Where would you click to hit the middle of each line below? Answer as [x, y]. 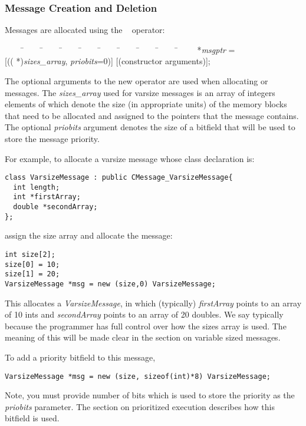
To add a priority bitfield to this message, [80, 357]
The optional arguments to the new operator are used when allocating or [136, 81]
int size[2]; [30, 255]
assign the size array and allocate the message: [89, 235]
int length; [37, 187]
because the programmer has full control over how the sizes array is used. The [146, 326]
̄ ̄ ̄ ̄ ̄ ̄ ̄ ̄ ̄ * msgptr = [128, 49]
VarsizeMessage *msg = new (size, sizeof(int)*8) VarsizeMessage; [138, 376]
